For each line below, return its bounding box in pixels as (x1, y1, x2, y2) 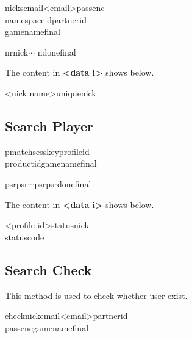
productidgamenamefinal (5, 157, 97, 170)
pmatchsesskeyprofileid (5, 145, 90, 157)
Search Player (5, 116, 94, 135)
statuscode (5, 230, 44, 243)
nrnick (5, 45, 29, 58)
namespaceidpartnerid (5, 13, 87, 26)
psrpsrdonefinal (34, 177, 91, 190)
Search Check (5, 260, 92, 279)
